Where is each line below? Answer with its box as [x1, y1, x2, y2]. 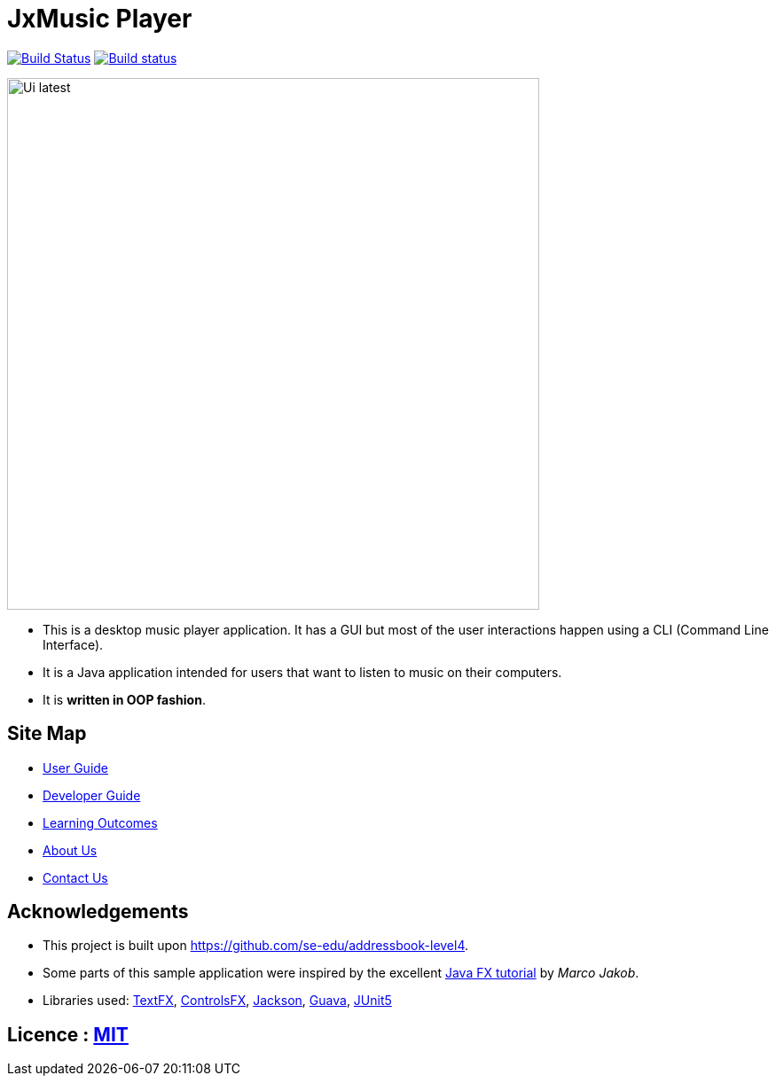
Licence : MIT [7, 1023, 129, 1046]
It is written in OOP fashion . [43, 691, 206, 707]
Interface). [43, 636, 104, 652]
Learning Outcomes [43, 814, 158, 830]
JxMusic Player [7, 4, 192, 34]
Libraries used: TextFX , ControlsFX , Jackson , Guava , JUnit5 [43, 993, 392, 1009]
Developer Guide [43, 787, 141, 803]
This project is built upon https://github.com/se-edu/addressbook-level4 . [43, 938, 469, 954]
